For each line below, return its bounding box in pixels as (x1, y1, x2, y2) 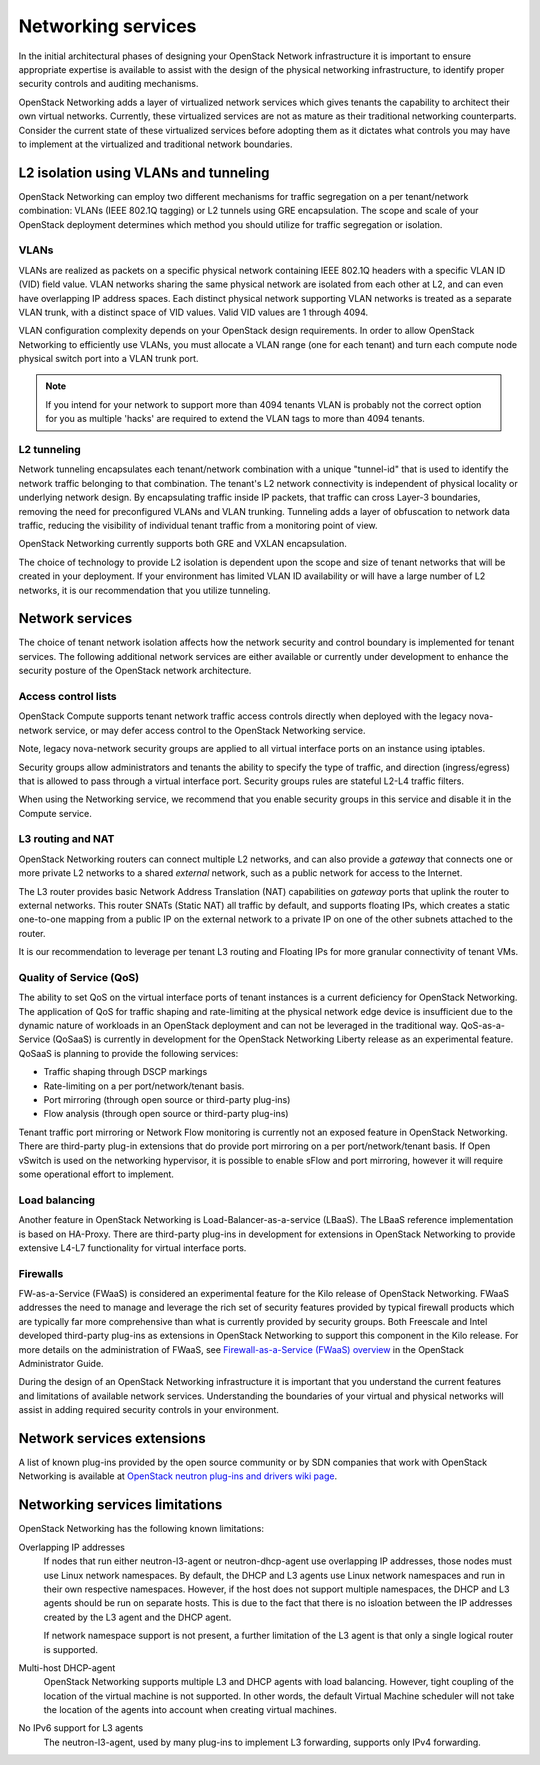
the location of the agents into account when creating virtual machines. (43, 1704, 337, 1716)
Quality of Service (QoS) (18, 970, 140, 984)
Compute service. (18, 807, 92, 819)
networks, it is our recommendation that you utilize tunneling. (18, 584, 271, 596)
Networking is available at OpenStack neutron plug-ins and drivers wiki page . (18, 1470, 338, 1482)
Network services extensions (18, 1430, 206, 1447)
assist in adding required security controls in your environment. (18, 1404, 280, 1416)
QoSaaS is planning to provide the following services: (18, 1047, 239, 1059)
